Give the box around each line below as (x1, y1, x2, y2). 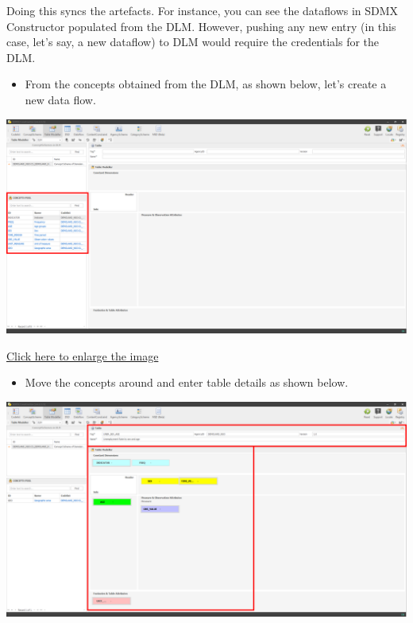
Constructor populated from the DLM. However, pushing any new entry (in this (6, 18, 396, 34)
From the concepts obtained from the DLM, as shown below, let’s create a (25, 76, 387, 92)
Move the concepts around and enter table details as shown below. (25, 374, 349, 391)
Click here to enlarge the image (6, 347, 159, 364)
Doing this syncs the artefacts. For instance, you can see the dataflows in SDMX (6, 2, 399, 18)
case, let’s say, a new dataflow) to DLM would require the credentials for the (6, 33, 380, 50)
